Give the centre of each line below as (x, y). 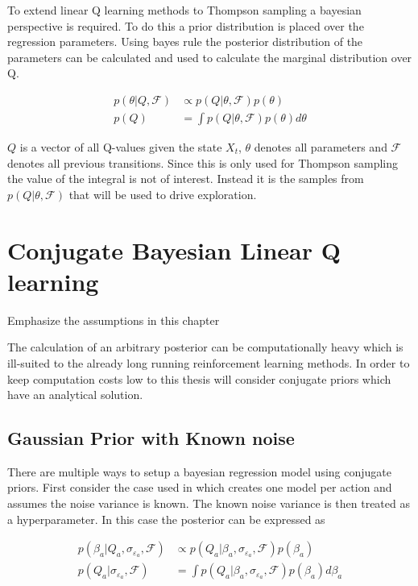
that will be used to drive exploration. (163, 194)
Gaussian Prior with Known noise (151, 438)
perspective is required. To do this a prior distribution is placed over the (186, 25)
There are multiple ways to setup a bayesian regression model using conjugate (199, 471)
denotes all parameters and (321, 147)
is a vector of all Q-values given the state (121, 147)
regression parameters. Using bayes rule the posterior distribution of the (185, 42)
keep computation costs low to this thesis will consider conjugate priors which (199, 378)
